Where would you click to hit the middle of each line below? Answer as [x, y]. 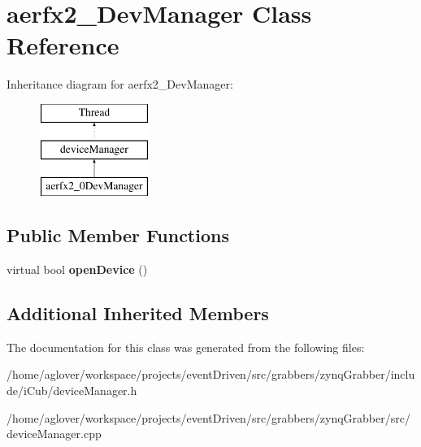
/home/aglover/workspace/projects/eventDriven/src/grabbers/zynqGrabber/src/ [208, 417]
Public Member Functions [118, 235]
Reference [63, 45]
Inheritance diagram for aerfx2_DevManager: [120, 84]
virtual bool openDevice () [77, 269]
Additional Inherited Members [138, 313]
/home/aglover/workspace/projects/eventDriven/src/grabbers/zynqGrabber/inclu [211, 374]
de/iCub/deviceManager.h [72, 391]
